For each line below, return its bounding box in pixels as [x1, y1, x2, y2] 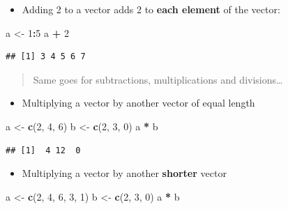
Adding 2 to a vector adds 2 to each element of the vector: [22, 2, 280, 16]
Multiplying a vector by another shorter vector [22, 166, 227, 180]
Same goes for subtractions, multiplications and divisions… [33, 72, 283, 86]
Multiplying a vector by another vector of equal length [22, 95, 255, 110]
